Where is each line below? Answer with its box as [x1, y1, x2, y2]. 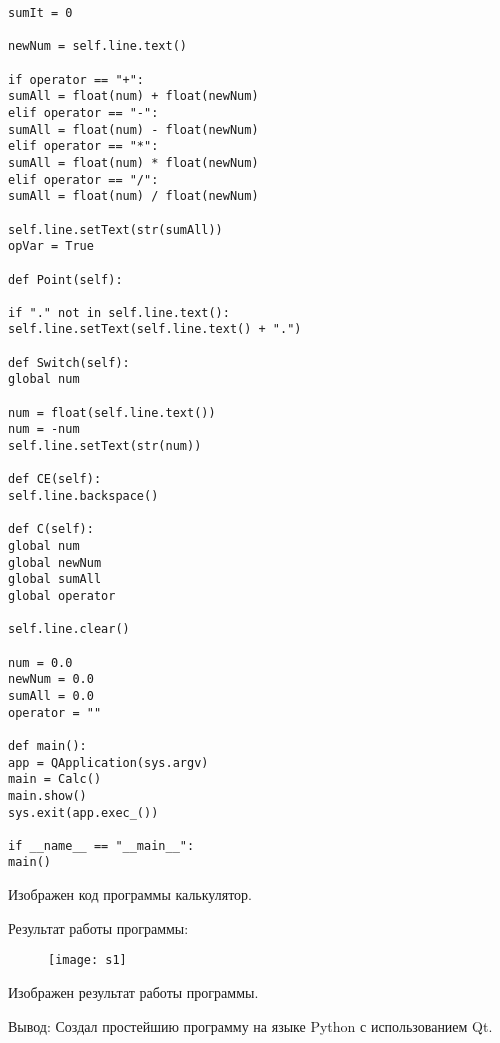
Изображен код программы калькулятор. [8, 884, 252, 905]
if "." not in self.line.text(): [8, 305, 230, 320]
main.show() [8, 788, 87, 803]
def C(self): [8, 522, 94, 537]
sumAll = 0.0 [8, 688, 94, 703]
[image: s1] [48, 953, 127, 968]
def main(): [8, 738, 87, 753]
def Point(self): [8, 272, 123, 287]
